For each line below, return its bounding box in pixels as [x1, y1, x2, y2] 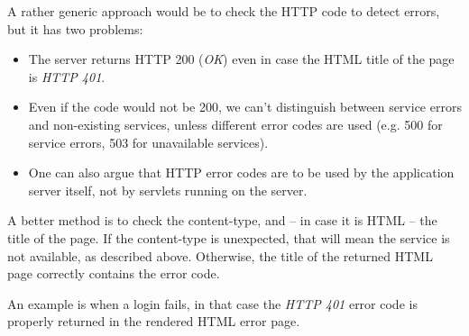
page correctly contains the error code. [7, 264, 220, 283]
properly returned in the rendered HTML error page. [7, 312, 300, 331]
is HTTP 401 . [28, 67, 106, 86]
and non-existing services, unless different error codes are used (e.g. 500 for [28, 114, 443, 133]
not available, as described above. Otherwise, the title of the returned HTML [7, 246, 433, 265]
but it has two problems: [7, 19, 143, 38]
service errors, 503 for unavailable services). [28, 132, 269, 151]
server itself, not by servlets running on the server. [28, 180, 308, 199]
